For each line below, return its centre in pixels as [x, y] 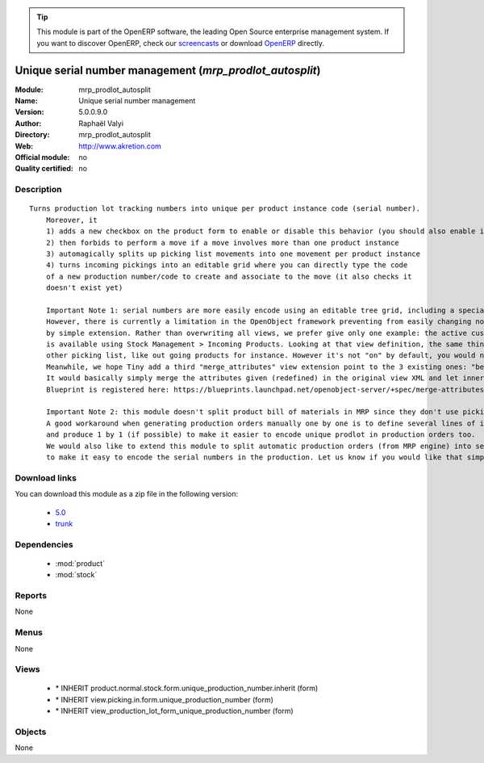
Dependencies [44, 544]
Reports [31, 595]
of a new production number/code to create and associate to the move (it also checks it [229, 276]
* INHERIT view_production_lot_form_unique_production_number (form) [174, 711]
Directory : [32, 135]
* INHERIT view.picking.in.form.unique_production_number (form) [165, 699]
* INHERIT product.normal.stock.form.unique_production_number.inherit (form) [187, 688]
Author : [28, 123]
